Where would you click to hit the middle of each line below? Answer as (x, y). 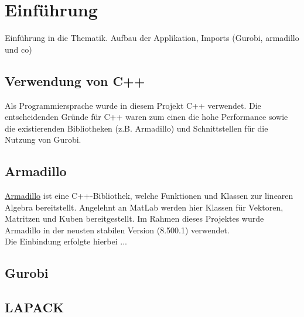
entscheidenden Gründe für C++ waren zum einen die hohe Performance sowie (146, 117)
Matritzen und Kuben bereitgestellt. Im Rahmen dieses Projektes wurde (134, 218)
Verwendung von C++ (75, 80)
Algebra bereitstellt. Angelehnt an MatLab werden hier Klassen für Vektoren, (144, 207)
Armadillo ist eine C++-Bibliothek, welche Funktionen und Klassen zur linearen (149, 196)
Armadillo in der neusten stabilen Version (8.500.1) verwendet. (117, 230)
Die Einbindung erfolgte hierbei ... (66, 241)
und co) (18, 49)
